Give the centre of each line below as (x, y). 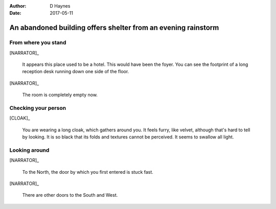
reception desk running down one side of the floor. (76, 72)
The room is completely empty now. (60, 95)
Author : (18, 6)
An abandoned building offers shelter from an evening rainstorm (114, 28)
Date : (15, 13)
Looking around (29, 150)
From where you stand (38, 42)
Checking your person (38, 108)
